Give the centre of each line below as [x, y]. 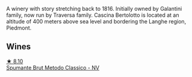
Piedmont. [19, 28]
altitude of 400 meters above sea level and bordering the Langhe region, [96, 21]
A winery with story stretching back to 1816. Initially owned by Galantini [94, 9]
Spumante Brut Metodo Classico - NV [53, 67]
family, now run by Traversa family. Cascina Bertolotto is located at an [93, 15]
